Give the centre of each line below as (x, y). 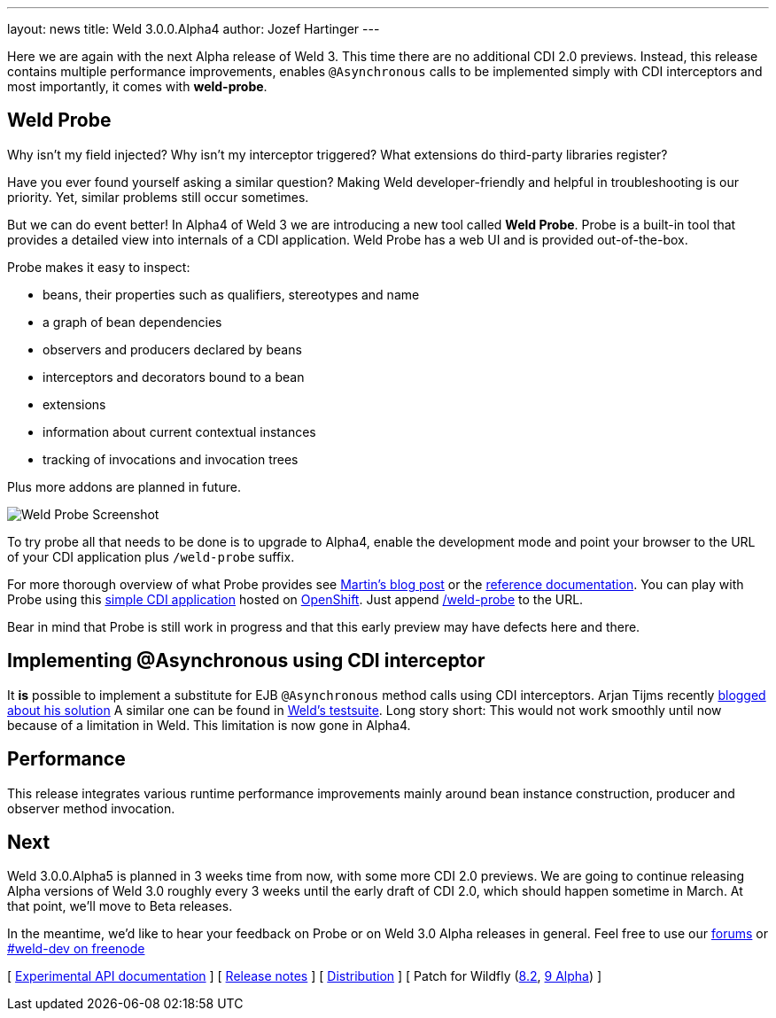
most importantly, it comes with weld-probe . (137, 86)
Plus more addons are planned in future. (124, 486)
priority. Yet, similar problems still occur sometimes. (158, 197)
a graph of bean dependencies (132, 322)
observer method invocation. (91, 808)
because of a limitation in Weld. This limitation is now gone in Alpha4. (209, 725)
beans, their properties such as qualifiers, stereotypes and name (231, 294)
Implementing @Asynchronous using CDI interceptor (246, 661)
